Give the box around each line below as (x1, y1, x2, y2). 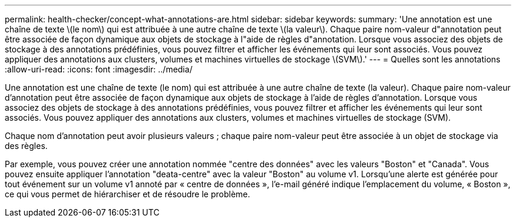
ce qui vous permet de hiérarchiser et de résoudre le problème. (5, 189, 250, 199)
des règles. (5, 141, 48, 151)
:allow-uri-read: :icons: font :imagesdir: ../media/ (5, 64, 193, 74)
